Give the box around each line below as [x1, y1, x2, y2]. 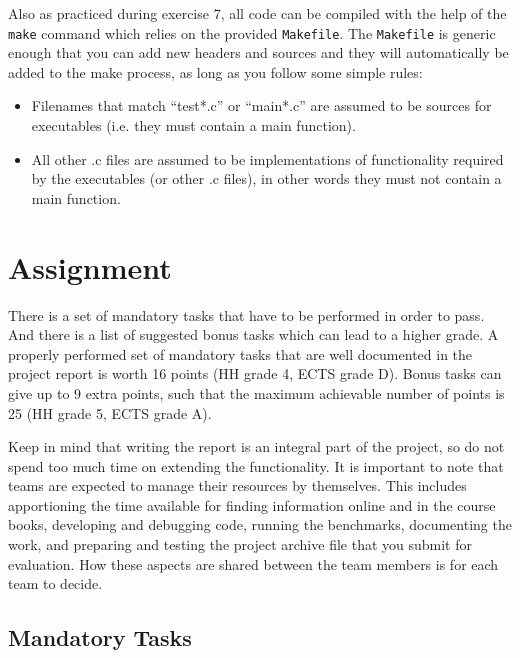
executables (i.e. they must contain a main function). [31, 115, 356, 136]
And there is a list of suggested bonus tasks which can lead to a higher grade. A [8, 324, 499, 345]
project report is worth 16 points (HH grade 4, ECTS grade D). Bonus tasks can [8, 363, 502, 384]
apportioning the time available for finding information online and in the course [8, 494, 496, 515]
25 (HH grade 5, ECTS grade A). [8, 402, 212, 423]
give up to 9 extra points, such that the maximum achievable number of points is [8, 382, 505, 403]
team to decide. [8, 573, 103, 594]
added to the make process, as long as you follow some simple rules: [8, 61, 423, 82]
